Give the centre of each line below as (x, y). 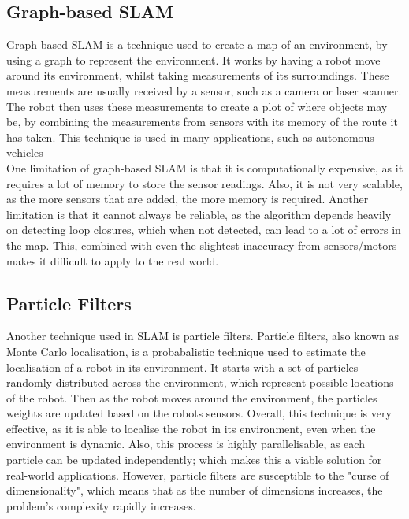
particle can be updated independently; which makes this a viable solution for (194, 460)
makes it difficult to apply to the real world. (113, 260)
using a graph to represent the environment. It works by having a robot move (193, 59)
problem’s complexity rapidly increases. (101, 505)
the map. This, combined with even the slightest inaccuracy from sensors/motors (202, 245)
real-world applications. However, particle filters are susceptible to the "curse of (198, 475)
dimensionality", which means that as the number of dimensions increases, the (195, 490)
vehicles (25, 152)
